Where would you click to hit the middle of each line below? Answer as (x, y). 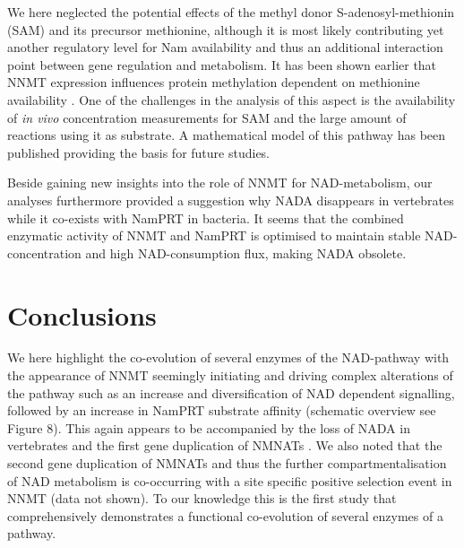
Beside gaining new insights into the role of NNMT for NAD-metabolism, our (220, 183)
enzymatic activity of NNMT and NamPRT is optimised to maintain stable (214, 235)
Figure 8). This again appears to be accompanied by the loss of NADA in (209, 427)
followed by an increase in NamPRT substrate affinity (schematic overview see (222, 410)
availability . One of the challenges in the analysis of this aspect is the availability (232, 99)
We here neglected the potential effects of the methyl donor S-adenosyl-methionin (231, 12)
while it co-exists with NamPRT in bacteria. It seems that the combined (206, 217)
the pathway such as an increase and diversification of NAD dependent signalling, (231, 392)
